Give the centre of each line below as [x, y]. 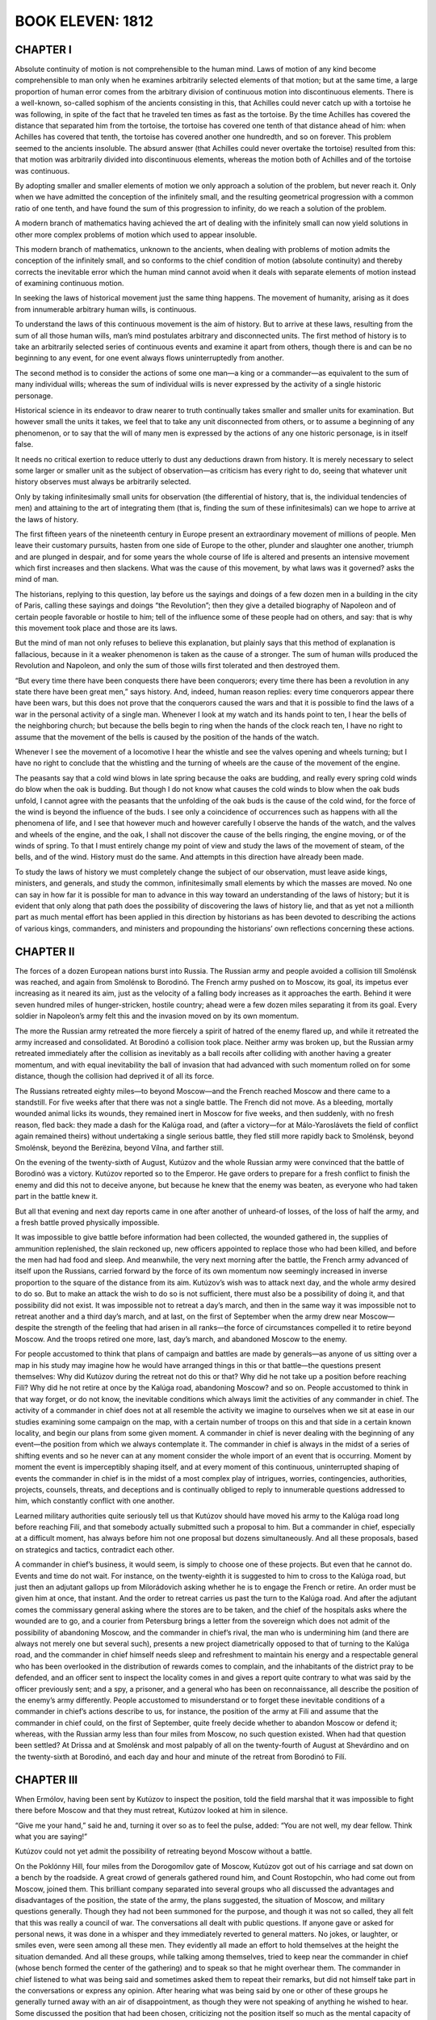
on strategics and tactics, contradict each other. [95, 1549]
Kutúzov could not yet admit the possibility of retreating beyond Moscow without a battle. [163, 1851]
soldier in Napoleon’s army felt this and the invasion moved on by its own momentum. [157, 1016]
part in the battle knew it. [57, 1197]
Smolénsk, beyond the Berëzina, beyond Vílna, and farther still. [119, 1147]
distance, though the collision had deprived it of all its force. [115, 1076]
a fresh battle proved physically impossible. [87, 1222]
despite [27, 1328]
